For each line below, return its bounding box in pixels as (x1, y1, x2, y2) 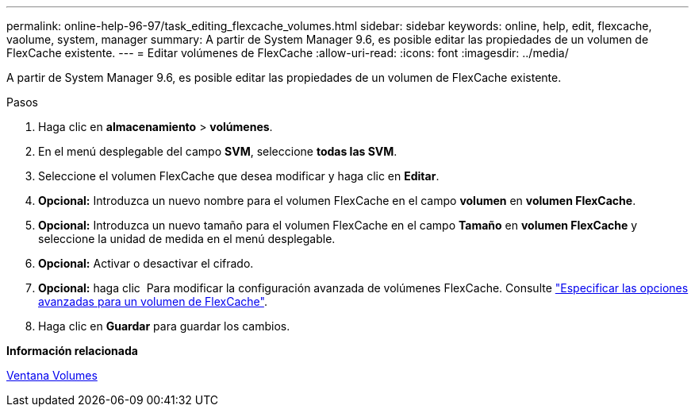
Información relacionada (6, 344, 138, 357)
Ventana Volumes (6, 369, 98, 382)
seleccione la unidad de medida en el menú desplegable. (38, 232, 336, 245)
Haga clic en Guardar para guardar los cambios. (38, 319, 290, 333)
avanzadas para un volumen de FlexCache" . (38, 295, 267, 308)
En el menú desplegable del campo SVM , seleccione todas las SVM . (38, 145, 397, 158)
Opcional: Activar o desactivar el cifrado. (38, 257, 254, 270)
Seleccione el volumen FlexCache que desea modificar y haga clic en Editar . (38, 169, 440, 183)
